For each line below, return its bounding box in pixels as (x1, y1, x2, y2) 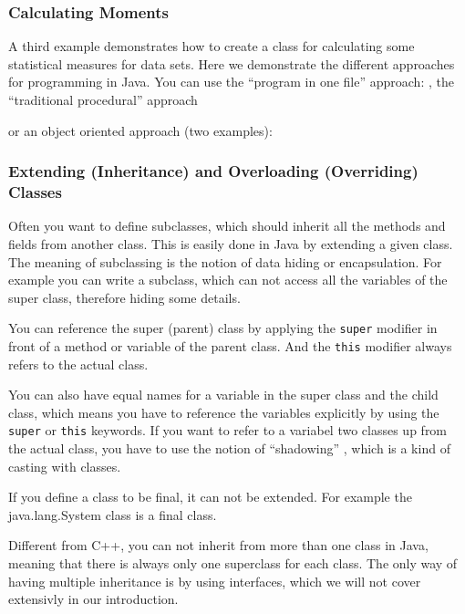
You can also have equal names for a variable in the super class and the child (8, 385, 439, 404)
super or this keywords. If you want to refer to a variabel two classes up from (8, 421, 448, 440)
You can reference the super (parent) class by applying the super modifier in (8, 318, 438, 338)
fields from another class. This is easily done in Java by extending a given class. (8, 234, 453, 253)
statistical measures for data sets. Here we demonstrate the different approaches (8, 54, 455, 73)
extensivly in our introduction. (8, 589, 179, 609)
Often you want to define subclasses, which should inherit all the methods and (8, 216, 446, 235)
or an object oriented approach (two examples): (8, 120, 273, 140)
